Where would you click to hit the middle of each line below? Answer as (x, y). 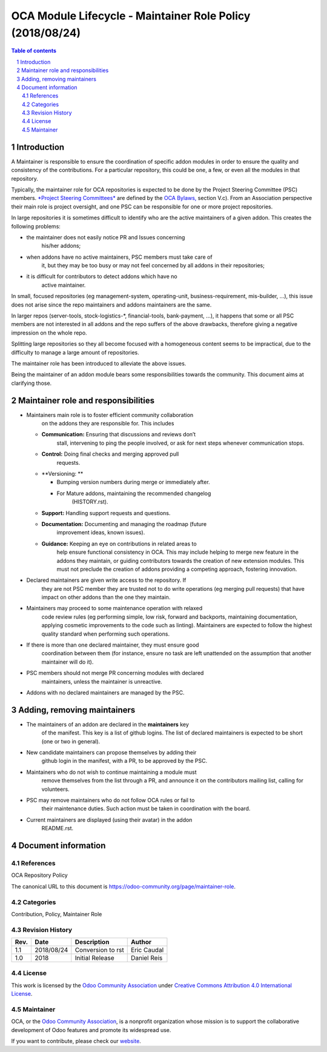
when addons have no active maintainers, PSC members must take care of (119, 257)
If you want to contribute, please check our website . (76, 1041)
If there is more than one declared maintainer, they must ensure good (113, 645)
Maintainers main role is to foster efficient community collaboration (110, 414)
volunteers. (55, 789)
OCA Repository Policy (39, 875)
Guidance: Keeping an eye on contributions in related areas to (119, 544)
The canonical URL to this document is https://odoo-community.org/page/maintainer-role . (124, 886)
